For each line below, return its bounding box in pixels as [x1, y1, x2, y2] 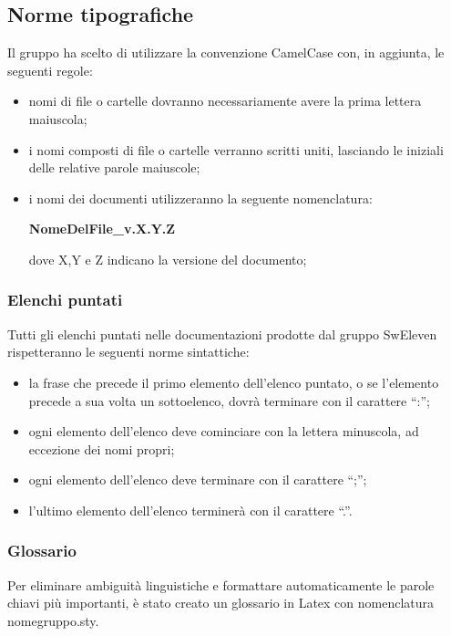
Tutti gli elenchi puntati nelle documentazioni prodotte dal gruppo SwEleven [7, 324, 437, 343]
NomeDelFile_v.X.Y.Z [28, 219, 176, 238]
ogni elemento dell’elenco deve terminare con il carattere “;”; [28, 470, 367, 489]
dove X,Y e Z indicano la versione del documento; [28, 249, 307, 268]
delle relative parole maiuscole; [28, 158, 200, 177]
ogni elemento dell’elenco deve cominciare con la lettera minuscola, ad [28, 422, 419, 441]
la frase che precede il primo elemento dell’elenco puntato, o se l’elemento [28, 372, 439, 391]
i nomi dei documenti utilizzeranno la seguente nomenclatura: [28, 188, 373, 207]
